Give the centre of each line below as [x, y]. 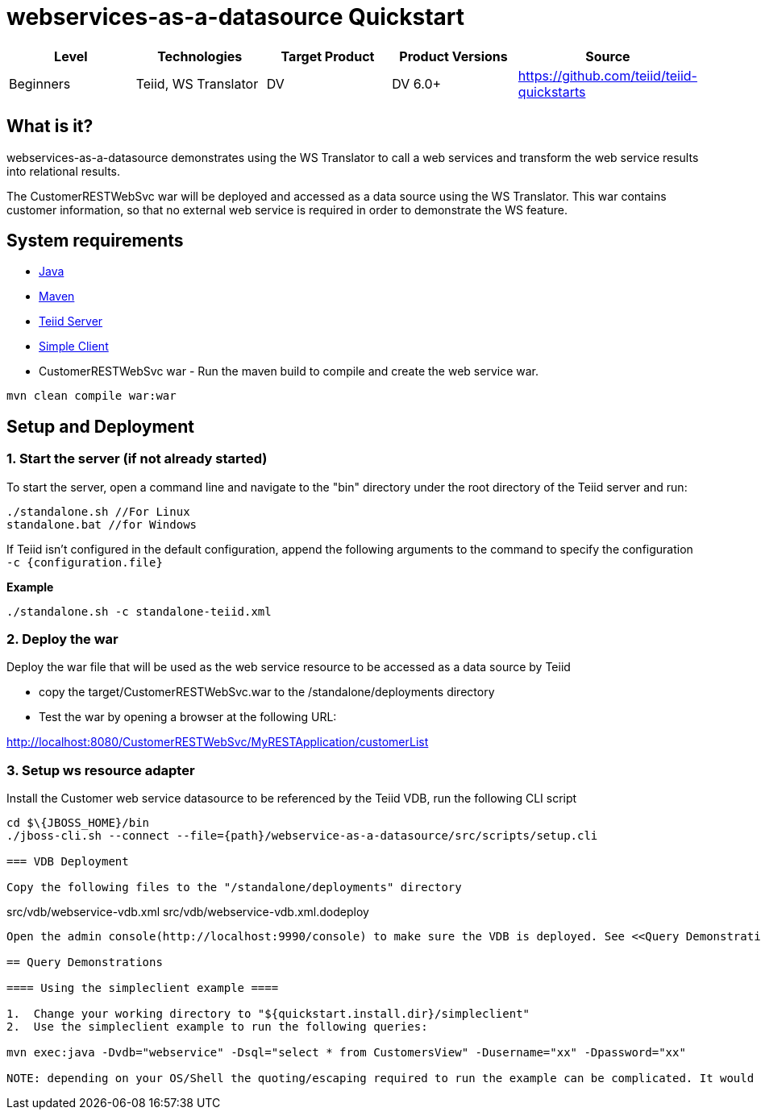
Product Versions [453, 56]
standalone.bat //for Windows [102, 524]
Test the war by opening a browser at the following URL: [188, 717]
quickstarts [552, 91]
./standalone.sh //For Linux [98, 511]
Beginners [40, 83]
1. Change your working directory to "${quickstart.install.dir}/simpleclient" [268, 1014]
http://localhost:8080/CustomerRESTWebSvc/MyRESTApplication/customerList [218, 742]
